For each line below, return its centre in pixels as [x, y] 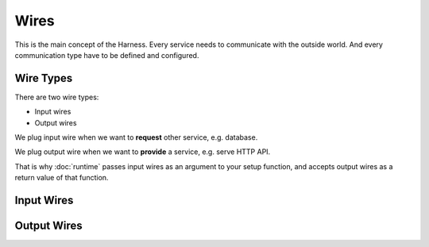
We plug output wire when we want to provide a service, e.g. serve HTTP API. [143, 152]
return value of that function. [62, 178]
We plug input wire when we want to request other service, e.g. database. [136, 137]
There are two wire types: [57, 97]
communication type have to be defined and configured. [107, 55]
